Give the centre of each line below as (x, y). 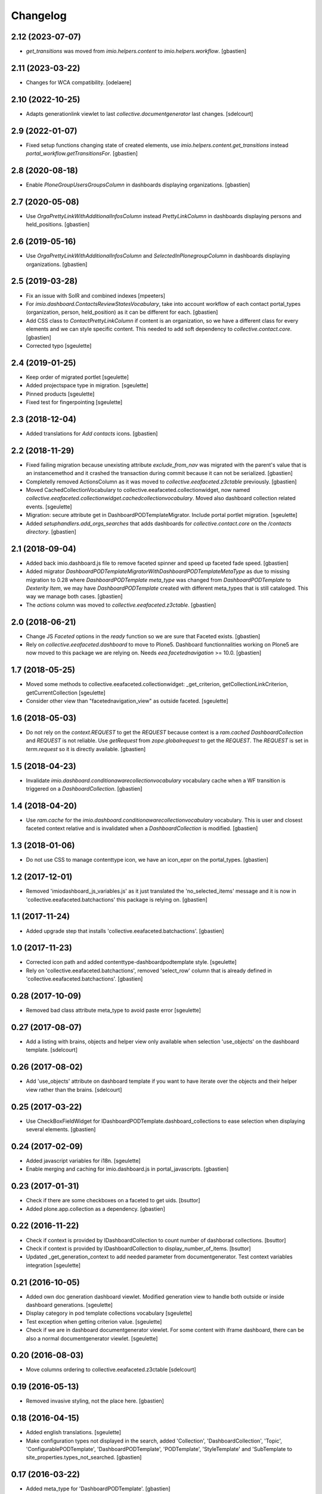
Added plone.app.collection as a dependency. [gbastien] (95, 1209)
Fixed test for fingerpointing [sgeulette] (74, 402)
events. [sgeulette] (49, 506)
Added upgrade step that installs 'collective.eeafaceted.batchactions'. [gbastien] (125, 931)
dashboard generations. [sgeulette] (69, 1305)
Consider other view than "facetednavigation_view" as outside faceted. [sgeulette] (127, 701)
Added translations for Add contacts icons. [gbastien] (92, 433)
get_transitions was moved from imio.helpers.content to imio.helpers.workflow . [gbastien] (136, 51)
